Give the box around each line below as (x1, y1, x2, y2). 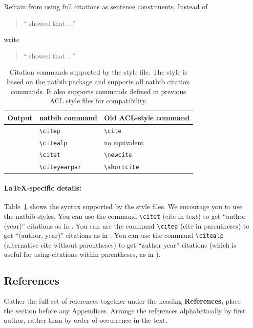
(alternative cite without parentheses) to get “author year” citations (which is (4, 239, 236, 250)
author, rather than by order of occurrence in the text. (4, 315, 168, 325)
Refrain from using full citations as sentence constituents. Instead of (4, 1, 208, 11)
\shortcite (104, 164, 139, 171)
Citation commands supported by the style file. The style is (9, 67, 188, 77)
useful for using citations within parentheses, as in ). (4, 249, 161, 259)
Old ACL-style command (104, 112, 190, 122)
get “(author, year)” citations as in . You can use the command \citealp (4, 230, 224, 240)
